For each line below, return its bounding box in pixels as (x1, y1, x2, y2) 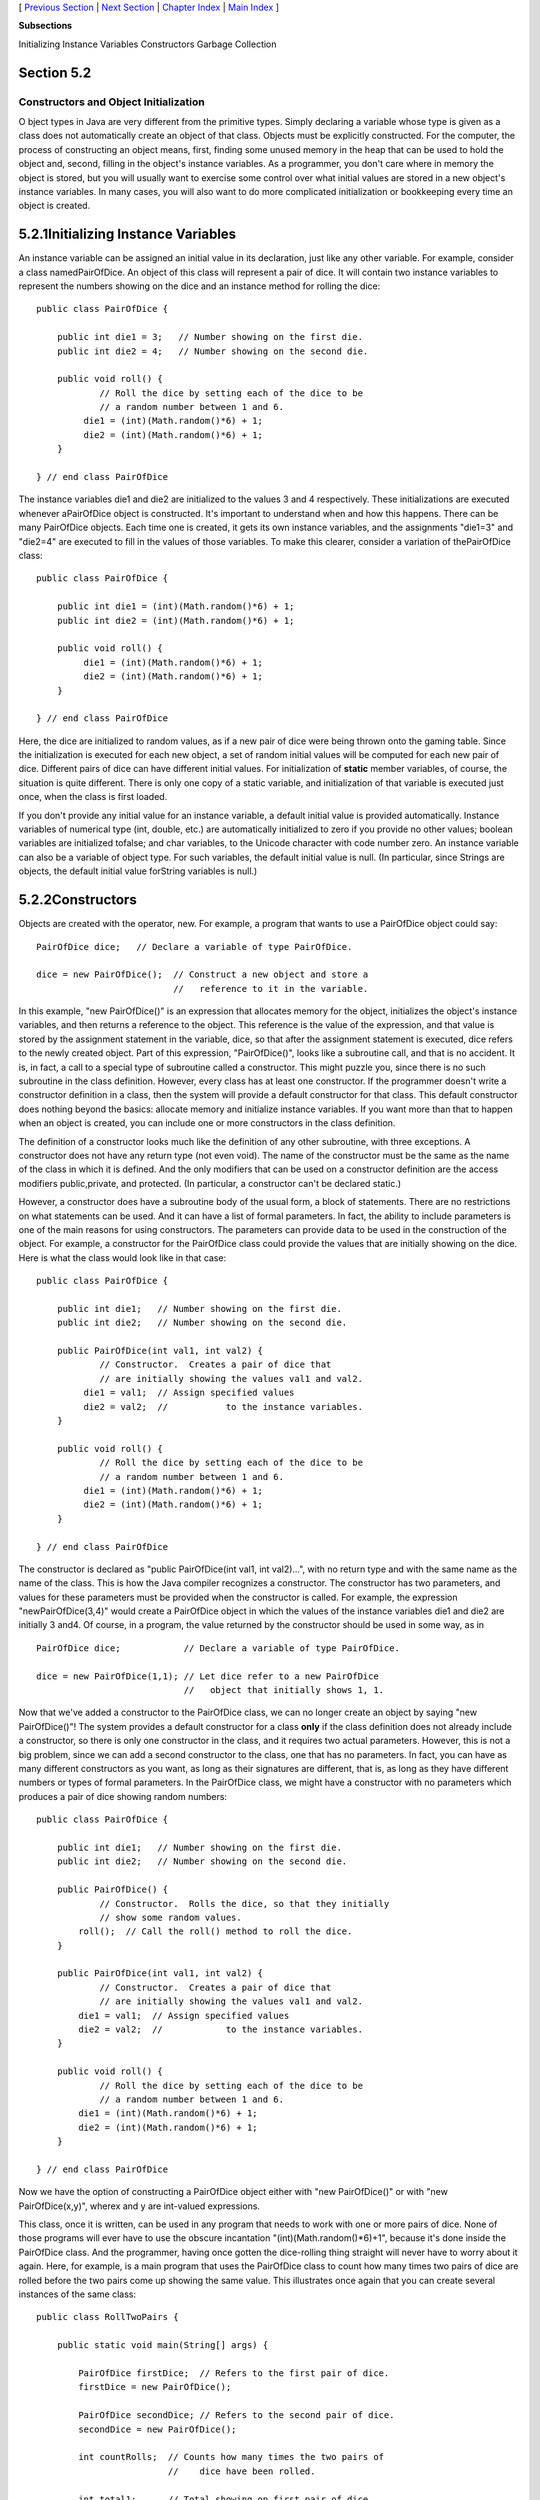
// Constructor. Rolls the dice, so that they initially (99, 1898, 390, 1909)
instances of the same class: (18, 2288, 137, 2300)
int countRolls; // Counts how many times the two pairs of (78, 2451, 385, 2463)
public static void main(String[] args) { (56, 2340, 269, 2351)
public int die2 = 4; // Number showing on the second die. (56, 345, 369, 357)
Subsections (18, 20, 73, 32)
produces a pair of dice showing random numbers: (18, 1790, 228, 1802)
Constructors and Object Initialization (18, 95, 205, 109)
